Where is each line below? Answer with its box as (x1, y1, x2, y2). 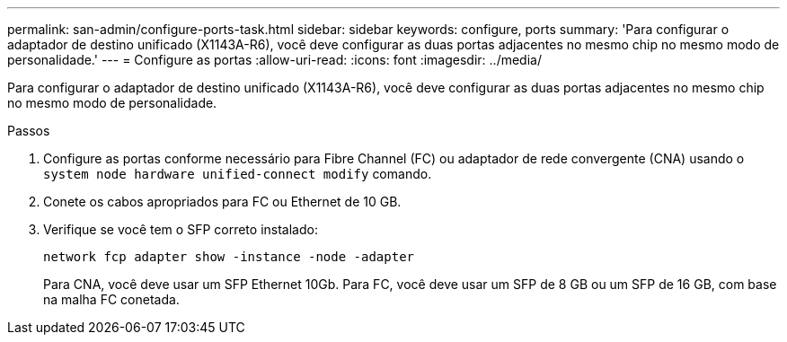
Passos (7, 123, 50, 138)
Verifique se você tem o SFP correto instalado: (43, 222, 318, 237)
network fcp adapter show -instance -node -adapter (43, 250, 415, 264)
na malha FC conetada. (43, 292, 180, 307)
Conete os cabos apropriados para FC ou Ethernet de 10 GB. (43, 194, 402, 209)
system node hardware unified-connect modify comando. (43, 166, 432, 181)
